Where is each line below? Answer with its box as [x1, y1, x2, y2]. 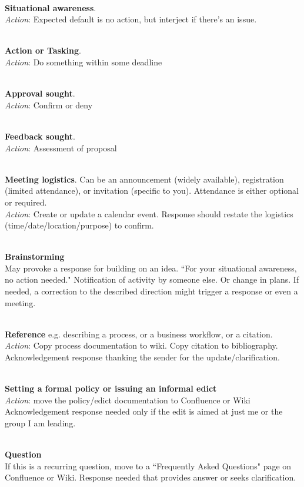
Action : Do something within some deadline [5, 55, 162, 68]
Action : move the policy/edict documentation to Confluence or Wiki [5, 393, 250, 406]
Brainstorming [5, 250, 65, 263]
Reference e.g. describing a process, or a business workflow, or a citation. [5, 327, 273, 340]
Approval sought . [5, 87, 75, 100]
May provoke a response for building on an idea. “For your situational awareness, [5, 261, 297, 274]
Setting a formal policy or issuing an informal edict [5, 382, 217, 395]
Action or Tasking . [5, 44, 81, 57]
